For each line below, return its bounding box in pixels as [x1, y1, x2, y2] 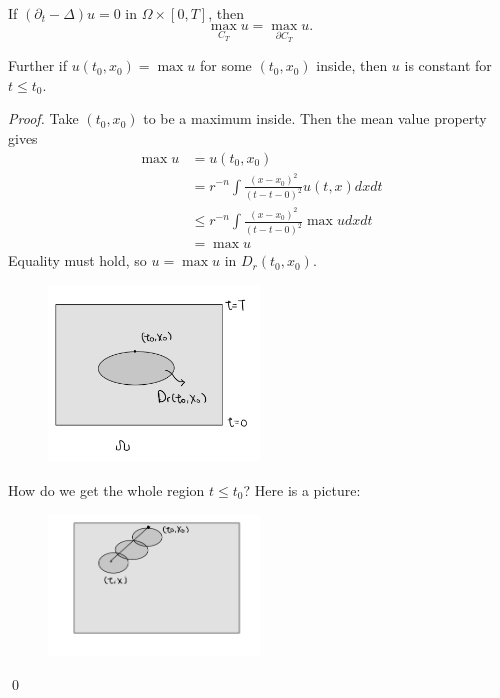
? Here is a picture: [243, 479, 361, 500]
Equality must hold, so [8, 250, 147, 271]
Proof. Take [8, 108, 79, 129]
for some [200, 55, 252, 76]
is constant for [404, 55, 492, 76]
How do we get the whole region [8, 479, 205, 500]
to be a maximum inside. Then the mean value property [143, 108, 487, 129]
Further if [8, 55, 68, 76]
